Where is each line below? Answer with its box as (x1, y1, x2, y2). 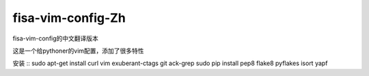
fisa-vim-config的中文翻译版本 (12, 34, 99, 42)
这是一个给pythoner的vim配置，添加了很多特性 (12, 47, 144, 55)
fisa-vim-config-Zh (12, 10, 126, 25)
